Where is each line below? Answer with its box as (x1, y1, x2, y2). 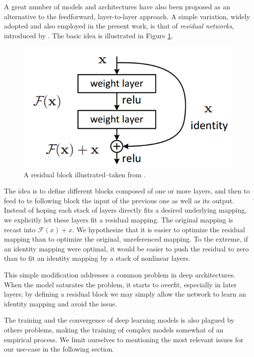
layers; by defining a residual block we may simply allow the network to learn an (4, 289, 246, 299)
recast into (4, 224, 36, 234)
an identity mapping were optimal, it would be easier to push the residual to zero (4, 243, 249, 253)
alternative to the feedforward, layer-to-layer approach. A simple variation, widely (4, 11, 250, 21)
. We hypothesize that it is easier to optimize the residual (72, 224, 245, 234)
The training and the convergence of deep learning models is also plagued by (4, 315, 234, 325)
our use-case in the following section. (4, 344, 114, 354)
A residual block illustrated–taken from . (24, 169, 146, 179)
